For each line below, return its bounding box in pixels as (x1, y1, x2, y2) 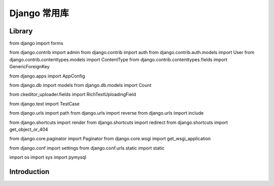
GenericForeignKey (9, 64, 50, 70)
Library (9, 27, 33, 35)
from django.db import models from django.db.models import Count (9, 82, 152, 88)
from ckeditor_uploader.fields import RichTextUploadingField (9, 91, 136, 98)
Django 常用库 (9, 8, 69, 19)
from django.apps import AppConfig (9, 73, 85, 79)
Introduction (9, 167, 50, 176)
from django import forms (9, 40, 63, 46)
